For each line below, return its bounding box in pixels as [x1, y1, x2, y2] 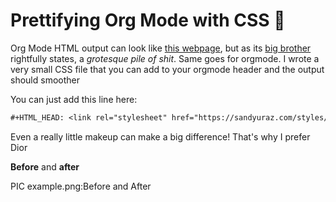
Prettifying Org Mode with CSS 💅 [10, 9, 286, 32]
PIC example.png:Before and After [10, 180, 152, 192]
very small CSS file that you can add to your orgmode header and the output [10, 63, 325, 75]
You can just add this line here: [10, 93, 138, 105]
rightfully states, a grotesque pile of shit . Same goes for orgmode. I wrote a [10, 52, 320, 64]
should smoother [10, 74, 80, 86]
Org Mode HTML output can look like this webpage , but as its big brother [10, 42, 312, 54]
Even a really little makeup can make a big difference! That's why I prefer [10, 130, 311, 143]
